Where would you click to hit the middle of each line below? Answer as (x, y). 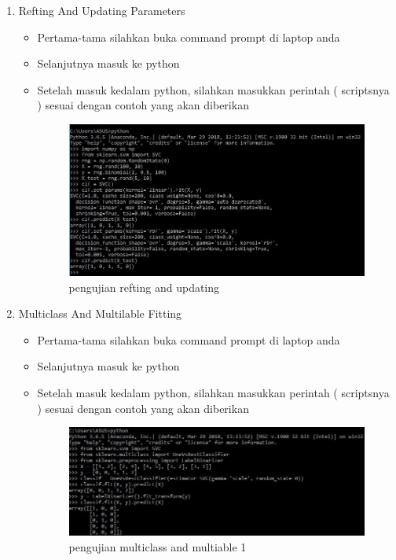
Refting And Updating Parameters (102, 10)
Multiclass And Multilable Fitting (100, 313)
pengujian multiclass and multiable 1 (158, 546)
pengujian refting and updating (144, 287)
